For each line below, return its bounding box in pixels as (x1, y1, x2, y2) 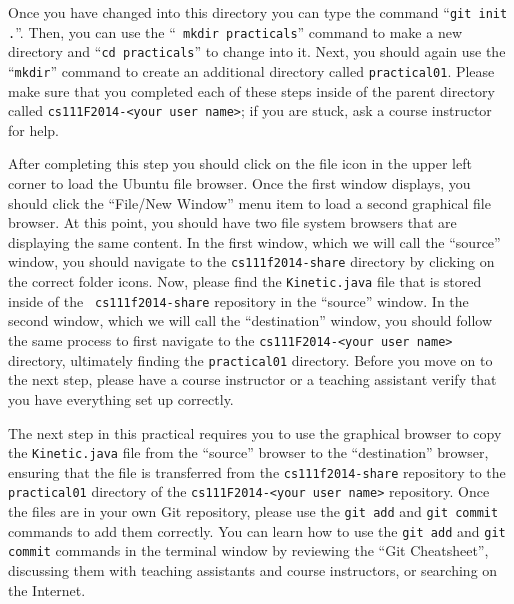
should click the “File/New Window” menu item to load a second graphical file (8, 192, 491, 213)
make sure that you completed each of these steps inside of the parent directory (8, 80, 495, 101)
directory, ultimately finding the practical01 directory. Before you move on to (8, 349, 493, 370)
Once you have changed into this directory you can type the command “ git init (8, 2, 508, 22)
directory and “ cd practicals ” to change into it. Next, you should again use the (8, 41, 506, 62)
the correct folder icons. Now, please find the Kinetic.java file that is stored (8, 271, 482, 292)
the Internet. (8, 579, 86, 600)
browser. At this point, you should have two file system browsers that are (8, 212, 457, 233)
